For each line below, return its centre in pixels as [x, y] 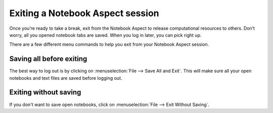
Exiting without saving [45, 93]
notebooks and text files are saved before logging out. [66, 78]
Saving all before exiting [48, 59]
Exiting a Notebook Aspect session [84, 13]
